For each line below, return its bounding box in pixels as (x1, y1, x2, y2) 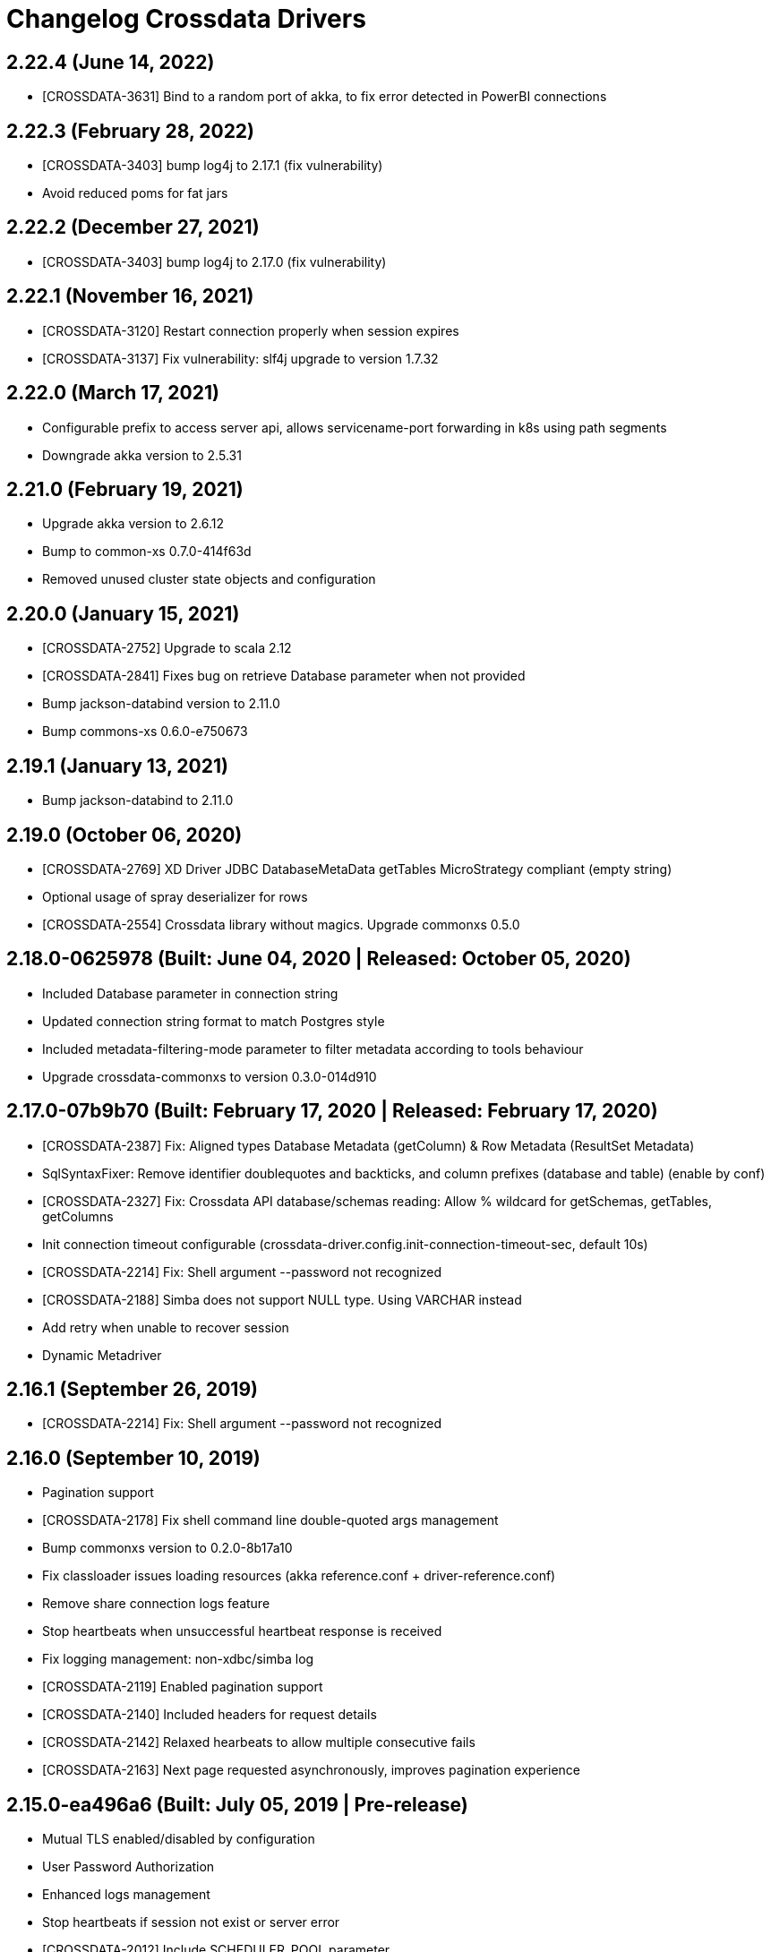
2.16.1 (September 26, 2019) (6, 1378, 258, 1401)
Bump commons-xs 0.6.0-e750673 (42, 723, 248, 740)
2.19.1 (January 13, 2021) (6, 754, 228, 777)
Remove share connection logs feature (42, 1596, 270, 1612)
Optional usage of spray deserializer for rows (42, 888, 308, 904)
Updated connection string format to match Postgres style (42, 1013, 385, 1029)
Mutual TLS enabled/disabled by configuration (42, 1831, 315, 1847)
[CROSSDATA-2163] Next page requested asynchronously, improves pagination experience (42, 1762, 580, 1778)
